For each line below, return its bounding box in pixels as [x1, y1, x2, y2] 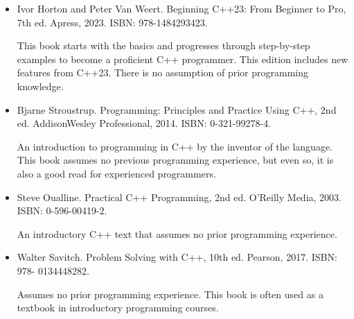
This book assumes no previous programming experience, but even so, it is [17, 153, 334, 167]
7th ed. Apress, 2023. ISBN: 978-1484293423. [17, 15, 208, 29]
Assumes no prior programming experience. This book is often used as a [17, 286, 324, 301]
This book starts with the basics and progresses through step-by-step [17, 38, 310, 53]
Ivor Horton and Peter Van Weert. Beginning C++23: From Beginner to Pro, [17, 1, 346, 15]
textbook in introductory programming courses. [17, 300, 219, 315]
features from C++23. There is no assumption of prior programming [17, 65, 309, 80]
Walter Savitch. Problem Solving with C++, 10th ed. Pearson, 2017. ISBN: [17, 250, 337, 264]
